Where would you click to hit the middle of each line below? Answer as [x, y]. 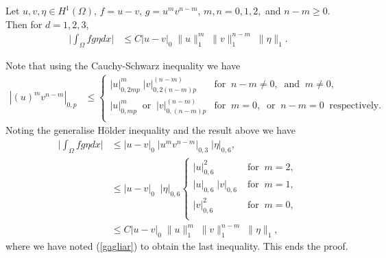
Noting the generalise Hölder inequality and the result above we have [150, 130]
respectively [354, 106]
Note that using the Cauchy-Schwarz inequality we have [123, 65]
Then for [24, 24]
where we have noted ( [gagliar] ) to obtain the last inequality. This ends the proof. [177, 246]
